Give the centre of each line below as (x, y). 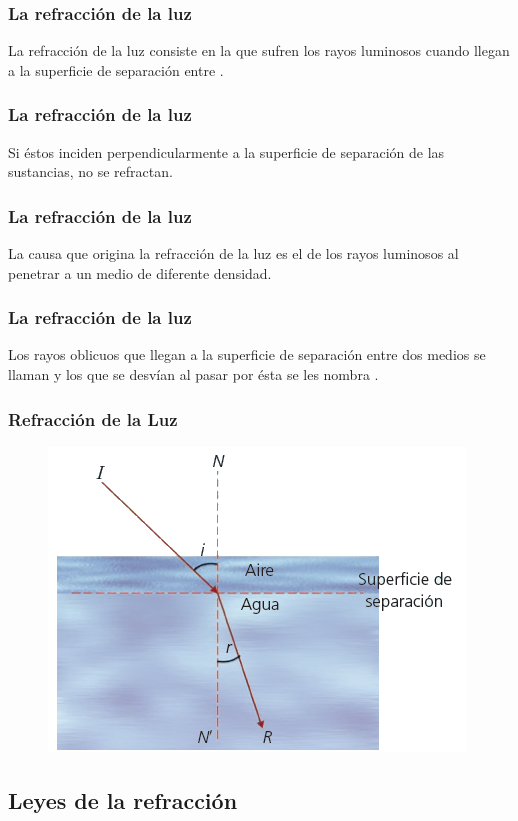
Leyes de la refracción (123, 799)
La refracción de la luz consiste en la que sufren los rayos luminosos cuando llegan (259, 50)
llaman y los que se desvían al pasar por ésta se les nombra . (193, 374)
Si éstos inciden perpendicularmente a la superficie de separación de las (226, 151)
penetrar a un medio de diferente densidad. (140, 272)
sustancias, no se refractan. (90, 171)
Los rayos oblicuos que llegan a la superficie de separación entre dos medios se (247, 354)
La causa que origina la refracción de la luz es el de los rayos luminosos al (233, 253)
